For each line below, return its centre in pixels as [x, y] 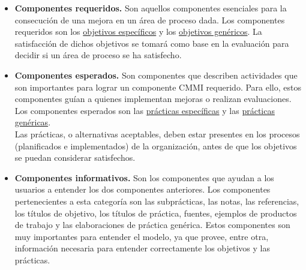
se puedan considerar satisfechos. [75, 157]
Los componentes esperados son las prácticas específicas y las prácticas [145, 110]
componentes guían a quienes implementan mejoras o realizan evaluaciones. [153, 99]
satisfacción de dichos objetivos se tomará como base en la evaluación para [152, 43]
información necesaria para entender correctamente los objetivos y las [142, 248]
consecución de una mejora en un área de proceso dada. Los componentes [150, 19]
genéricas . [33, 122]
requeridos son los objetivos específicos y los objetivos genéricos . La [138, 31]
